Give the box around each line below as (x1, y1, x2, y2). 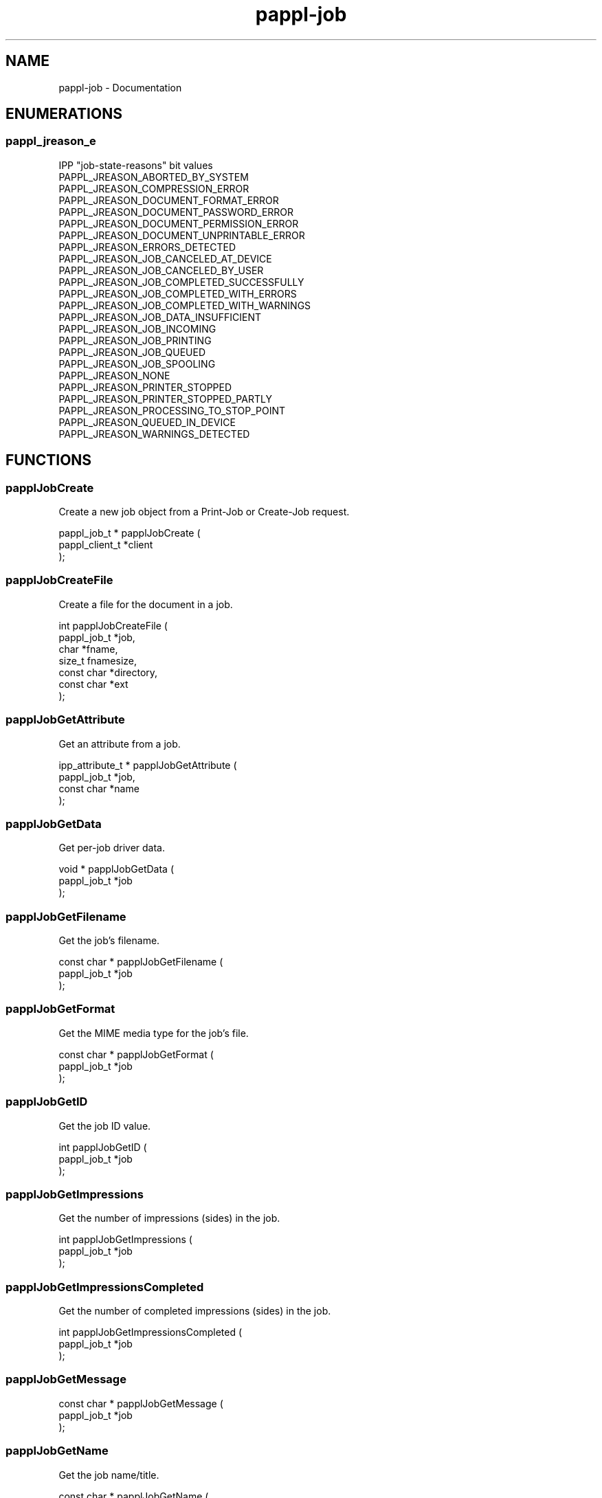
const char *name (58, 782, 140, 794)
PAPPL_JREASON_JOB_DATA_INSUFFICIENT (58, 311, 261, 323)
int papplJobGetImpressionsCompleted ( (58, 1326, 243, 1339)
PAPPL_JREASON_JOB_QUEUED (58, 346, 205, 358)
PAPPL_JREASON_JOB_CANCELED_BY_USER (58, 264, 264, 276)
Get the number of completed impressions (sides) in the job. (58, 1305, 331, 1317)
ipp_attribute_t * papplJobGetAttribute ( (58, 759, 237, 771)
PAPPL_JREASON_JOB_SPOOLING (58, 357, 216, 370)
